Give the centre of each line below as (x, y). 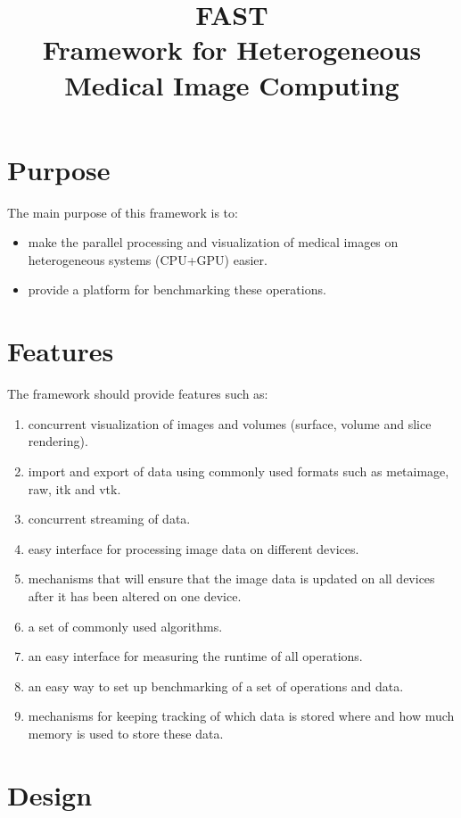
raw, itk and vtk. (74, 488)
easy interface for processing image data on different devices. (193, 548)
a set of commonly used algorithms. (125, 626)
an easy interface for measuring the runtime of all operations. (195, 656)
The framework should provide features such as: (138, 394)
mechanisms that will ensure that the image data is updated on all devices (231, 578)
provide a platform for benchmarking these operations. (177, 289)
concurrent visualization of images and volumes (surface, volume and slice (230, 423)
